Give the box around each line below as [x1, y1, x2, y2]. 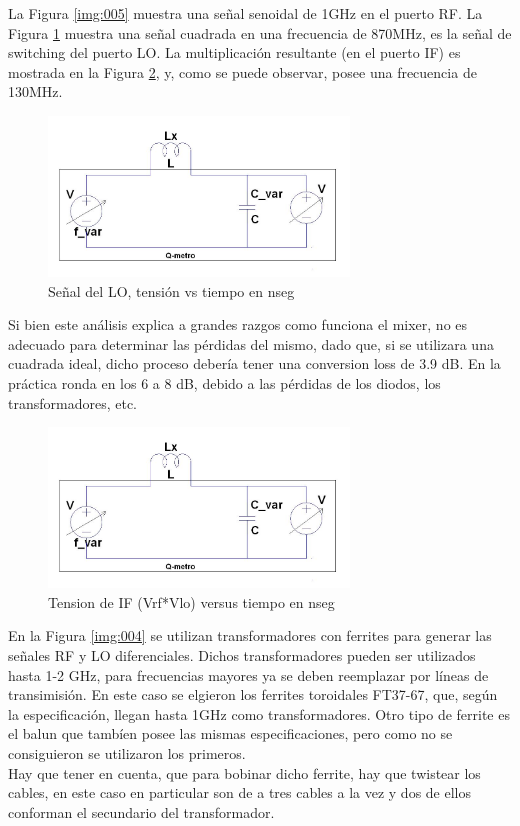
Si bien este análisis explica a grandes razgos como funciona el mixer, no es [8, 314, 468, 335]
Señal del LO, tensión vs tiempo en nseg [48, 280, 295, 301]
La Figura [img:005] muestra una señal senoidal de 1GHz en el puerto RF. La [8, 3, 483, 23]
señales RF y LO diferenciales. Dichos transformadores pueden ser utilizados [8, 644, 476, 665]
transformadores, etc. [8, 392, 137, 413]
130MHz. [8, 81, 63, 102]
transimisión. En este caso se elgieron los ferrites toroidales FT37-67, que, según [8, 684, 498, 705]
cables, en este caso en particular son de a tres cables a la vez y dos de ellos [8, 782, 472, 803]
